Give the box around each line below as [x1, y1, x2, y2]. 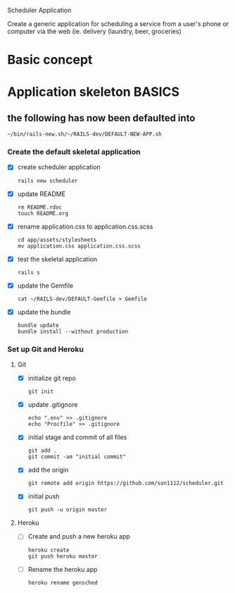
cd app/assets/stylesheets [17, 236, 97, 243]
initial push [27, 492, 60, 501]
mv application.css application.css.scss [17, 243, 141, 250]
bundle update [17, 322, 59, 329]
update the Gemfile [17, 281, 74, 290]
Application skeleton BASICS [7, 84, 180, 100]
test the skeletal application [17, 255, 97, 263]
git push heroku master [27, 553, 99, 560]
